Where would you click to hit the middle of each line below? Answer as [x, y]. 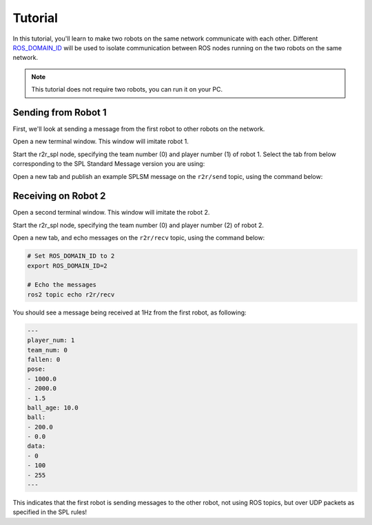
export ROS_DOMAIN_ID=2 [68, 266]
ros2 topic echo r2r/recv [71, 294]
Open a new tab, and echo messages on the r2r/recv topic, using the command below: [139, 238]
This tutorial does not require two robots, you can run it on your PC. [127, 89]
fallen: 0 [44, 359]
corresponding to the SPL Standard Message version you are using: [109, 164]
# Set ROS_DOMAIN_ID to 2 [71, 256]
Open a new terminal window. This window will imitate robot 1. [101, 142]
